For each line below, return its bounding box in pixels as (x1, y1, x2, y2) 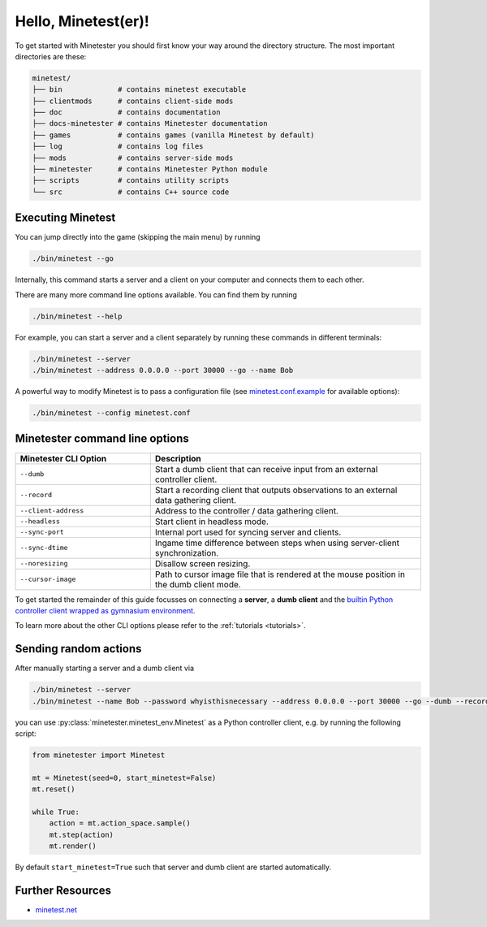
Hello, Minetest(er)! (15, 12, 149, 30)
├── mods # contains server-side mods (32, 153, 234, 162)
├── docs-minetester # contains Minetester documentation (32, 119, 268, 128)
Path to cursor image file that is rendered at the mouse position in (154, 569, 406, 580)
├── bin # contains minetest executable (32, 85, 247, 94)
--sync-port (19, 528, 64, 536)
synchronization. (154, 547, 219, 558)
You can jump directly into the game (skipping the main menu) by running (15, 232, 261, 242)
